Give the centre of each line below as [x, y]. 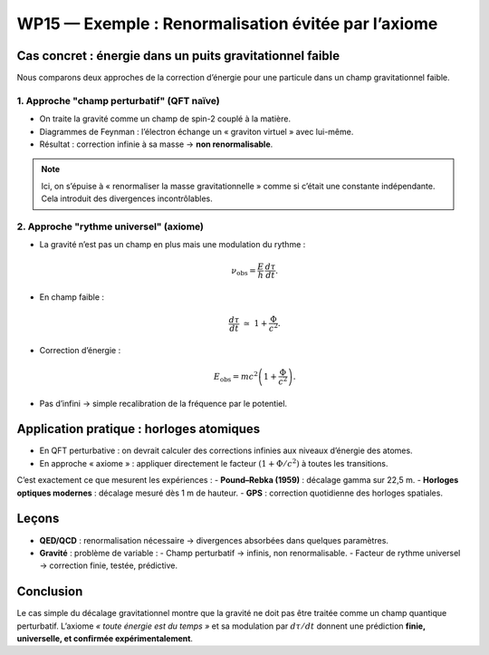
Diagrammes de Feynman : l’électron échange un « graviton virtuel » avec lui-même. [197, 131]
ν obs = [244, 272]
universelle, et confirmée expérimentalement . [105, 639]
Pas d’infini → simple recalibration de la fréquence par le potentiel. [163, 403]
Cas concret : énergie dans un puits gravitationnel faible [178, 56]
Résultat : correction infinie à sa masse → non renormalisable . [156, 144]
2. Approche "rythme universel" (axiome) [110, 226]
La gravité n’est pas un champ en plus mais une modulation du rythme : [173, 245]
